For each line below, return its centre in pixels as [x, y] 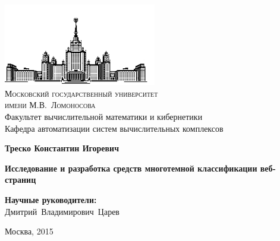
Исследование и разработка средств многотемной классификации [131, 168]
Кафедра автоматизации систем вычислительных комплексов [114, 128]
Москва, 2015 [29, 231]
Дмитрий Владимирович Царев [62, 211]
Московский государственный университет [81, 93]
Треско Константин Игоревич [62, 148]
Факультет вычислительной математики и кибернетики [104, 117]
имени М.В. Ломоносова [50, 105]
